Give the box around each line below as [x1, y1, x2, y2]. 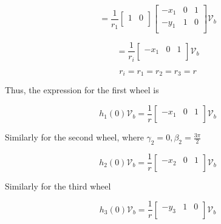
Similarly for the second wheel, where [5, 131, 144, 143]
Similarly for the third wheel [5, 179, 111, 192]
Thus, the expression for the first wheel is [5, 84, 159, 96]
